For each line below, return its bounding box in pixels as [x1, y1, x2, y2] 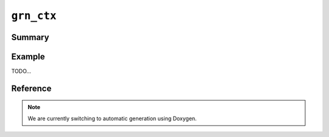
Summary [11, 32, 49, 42]
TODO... [11, 67, 32, 75]
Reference [11, 83, 52, 93]
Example [11, 52, 45, 62]
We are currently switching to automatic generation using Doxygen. [27, 115, 197, 122]
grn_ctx [11, 9, 57, 22]
